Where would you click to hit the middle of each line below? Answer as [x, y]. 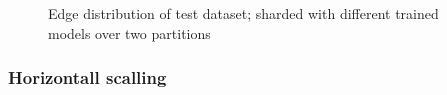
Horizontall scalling [87, 77]
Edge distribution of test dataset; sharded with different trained [243, 13]
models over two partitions [129, 32]
